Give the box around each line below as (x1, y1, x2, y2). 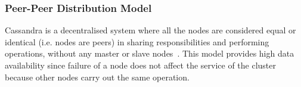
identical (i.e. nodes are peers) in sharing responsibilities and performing (5, 35, 269, 48)
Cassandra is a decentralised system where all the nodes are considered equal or (5, 24, 296, 36)
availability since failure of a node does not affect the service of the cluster (5, 59, 276, 71)
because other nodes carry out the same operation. (5, 70, 190, 83)
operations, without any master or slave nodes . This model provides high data (5, 47, 294, 60)
